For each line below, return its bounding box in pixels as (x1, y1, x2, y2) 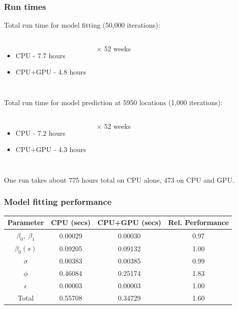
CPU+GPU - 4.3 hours (15, 144, 86, 154)
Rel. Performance (168, 217, 229, 228)
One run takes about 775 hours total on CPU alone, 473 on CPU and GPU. (4, 174, 235, 185)
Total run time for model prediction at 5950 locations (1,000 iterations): (4, 97, 223, 107)
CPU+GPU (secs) (97, 217, 161, 228)
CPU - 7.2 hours (15, 127, 66, 138)
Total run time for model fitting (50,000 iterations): (4, 20, 160, 30)
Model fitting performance (4, 195, 112, 208)
